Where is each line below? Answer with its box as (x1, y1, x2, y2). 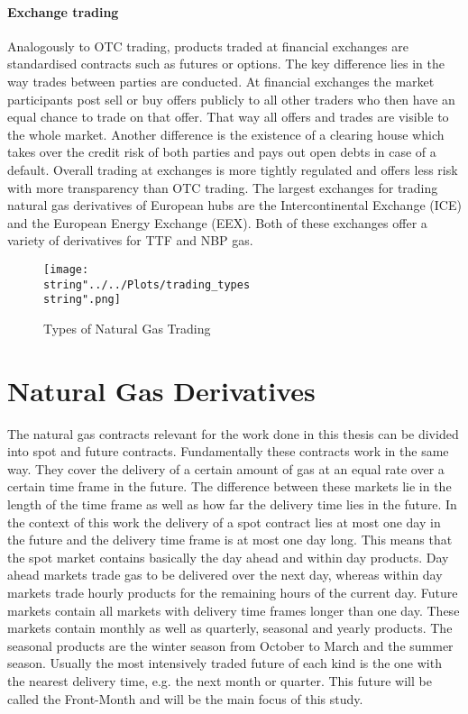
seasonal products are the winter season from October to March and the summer (7, 636, 454, 654)
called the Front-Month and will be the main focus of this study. (7, 689, 363, 708)
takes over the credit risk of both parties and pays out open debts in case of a (7, 142, 436, 161)
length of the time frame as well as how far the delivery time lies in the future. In (7, 494, 457, 513)
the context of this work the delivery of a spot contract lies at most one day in (7, 512, 441, 531)
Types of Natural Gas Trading (43, 318, 211, 337)
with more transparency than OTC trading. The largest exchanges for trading (7, 178, 438, 197)
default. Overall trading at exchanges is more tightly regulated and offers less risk (7, 160, 458, 178)
